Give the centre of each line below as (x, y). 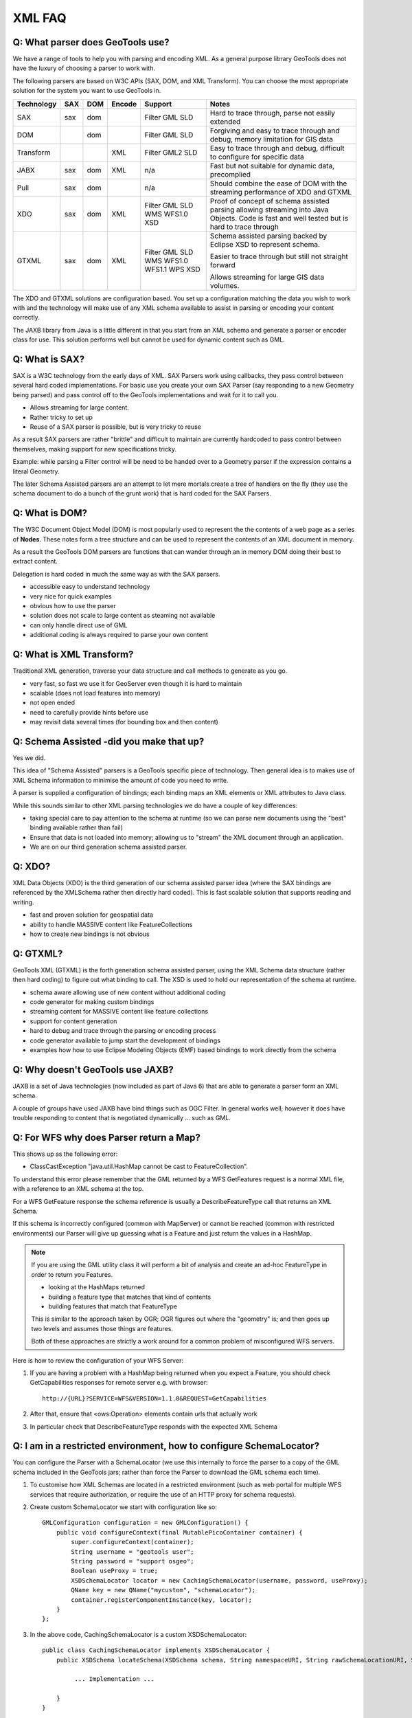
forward (223, 265)
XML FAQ (39, 18)
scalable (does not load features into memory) (95, 693)
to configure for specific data (257, 157)
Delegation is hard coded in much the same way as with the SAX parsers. (116, 574)
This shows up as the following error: (65, 1154)
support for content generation (73, 1021)
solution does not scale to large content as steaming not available (123, 616)
